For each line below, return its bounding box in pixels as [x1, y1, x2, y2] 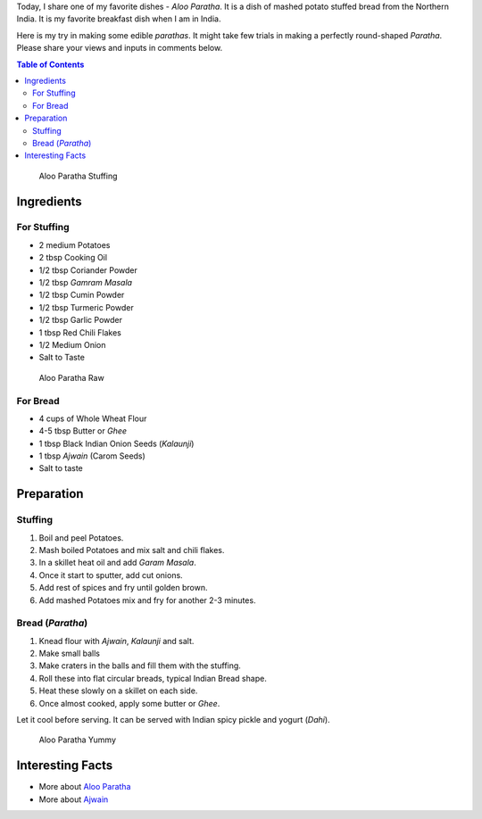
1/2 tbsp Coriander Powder [38, 264, 137, 276]
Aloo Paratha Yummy [38, 734, 116, 745]
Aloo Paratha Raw [38, 372, 104, 383]
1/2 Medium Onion [38, 339, 106, 350]
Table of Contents [16, 59, 85, 70]
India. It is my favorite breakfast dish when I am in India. [16, 13, 221, 24]
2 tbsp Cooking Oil [38, 252, 107, 263]
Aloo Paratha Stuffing [38, 170, 118, 181]
